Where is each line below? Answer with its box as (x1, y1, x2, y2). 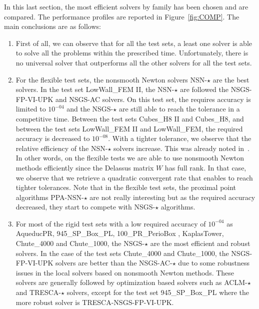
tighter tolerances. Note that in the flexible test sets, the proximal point (15, 182, 236, 192)
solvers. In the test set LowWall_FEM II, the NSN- (15, 84, 174, 94)
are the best (212, 74, 249, 84)
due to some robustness (178, 257, 249, 268)
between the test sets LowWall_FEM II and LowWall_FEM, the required (15, 123, 243, 133)
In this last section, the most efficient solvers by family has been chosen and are (4, 1, 248, 11)
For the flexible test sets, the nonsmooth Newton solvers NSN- (15, 74, 207, 84)
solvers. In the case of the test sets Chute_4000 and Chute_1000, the (15, 247, 229, 258)
